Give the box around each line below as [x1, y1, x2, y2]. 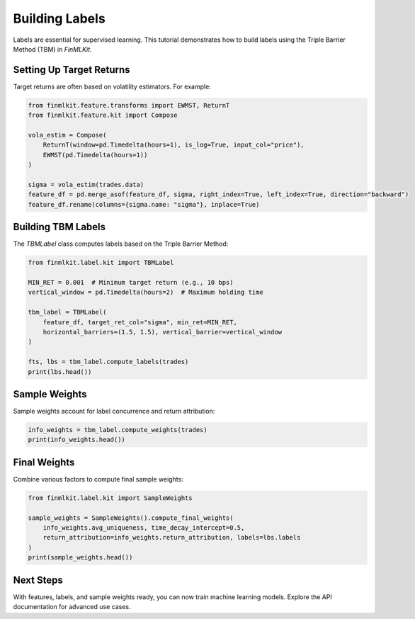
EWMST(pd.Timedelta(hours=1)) [42, 151, 148, 159]
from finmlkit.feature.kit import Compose [28, 111, 178, 120]
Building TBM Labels [13, 221, 106, 233]
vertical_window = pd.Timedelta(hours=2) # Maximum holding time [28, 288, 263, 297]
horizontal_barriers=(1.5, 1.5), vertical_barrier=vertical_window [42, 328, 283, 336]
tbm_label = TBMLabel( [28, 308, 107, 317]
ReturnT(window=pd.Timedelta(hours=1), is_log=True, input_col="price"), [42, 141, 305, 149]
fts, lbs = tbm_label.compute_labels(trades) [28, 358, 189, 366]
